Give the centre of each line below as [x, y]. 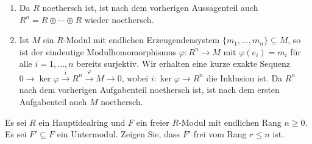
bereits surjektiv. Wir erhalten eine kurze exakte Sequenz [183, 63]
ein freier [153, 122]
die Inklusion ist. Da [244, 77]
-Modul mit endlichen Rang [230, 122]
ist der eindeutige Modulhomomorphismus [98, 51]
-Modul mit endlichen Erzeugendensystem [141, 40]
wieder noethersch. [119, 19]
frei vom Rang [220, 134]
